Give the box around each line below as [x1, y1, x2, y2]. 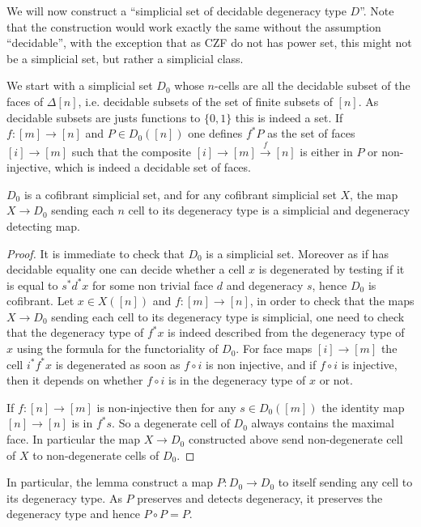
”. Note [359, 2, 394, 19]
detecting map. [6, 217, 80, 234]
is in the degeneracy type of [168, 372, 306, 389]
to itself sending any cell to [278, 474, 413, 491]
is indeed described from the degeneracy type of [168, 324, 405, 341]
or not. [319, 372, 353, 389]
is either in [300, 142, 353, 159]
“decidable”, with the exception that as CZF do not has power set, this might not [6, 34, 412, 51]
